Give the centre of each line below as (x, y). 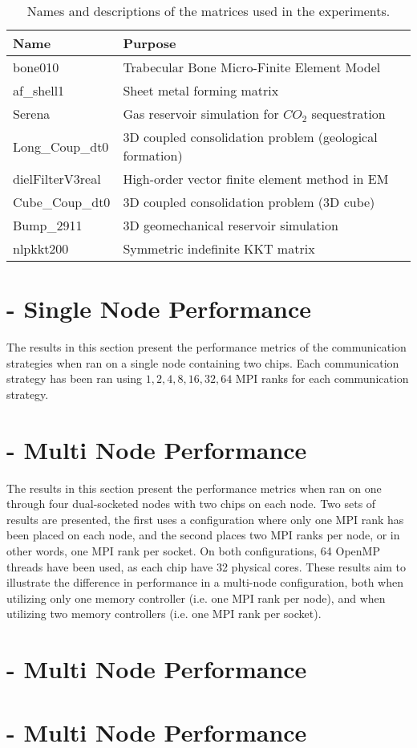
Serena (32, 114)
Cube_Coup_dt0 (62, 202)
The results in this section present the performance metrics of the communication (206, 347)
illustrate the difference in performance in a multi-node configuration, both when (205, 582)
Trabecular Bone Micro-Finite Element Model (252, 67)
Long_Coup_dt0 (61, 146)
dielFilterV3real (57, 179)
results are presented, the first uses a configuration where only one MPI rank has (205, 519)
